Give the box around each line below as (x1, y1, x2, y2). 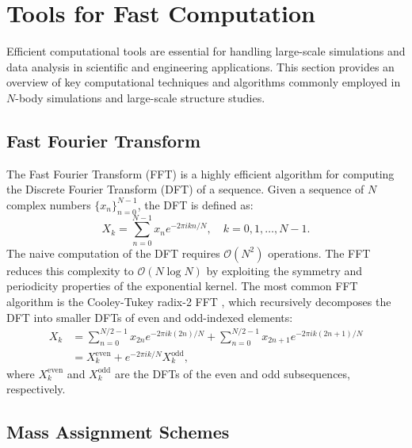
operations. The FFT (268, 244, 371, 261)
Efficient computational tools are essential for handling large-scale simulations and (6, 43, 406, 59)
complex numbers (6, 196, 91, 213)
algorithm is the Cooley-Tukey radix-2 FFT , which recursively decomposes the (6, 293, 391, 309)
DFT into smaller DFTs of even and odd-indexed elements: (6, 308, 293, 325)
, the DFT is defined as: (137, 196, 254, 213)
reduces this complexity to (6, 262, 134, 278)
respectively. (6, 381, 66, 397)
